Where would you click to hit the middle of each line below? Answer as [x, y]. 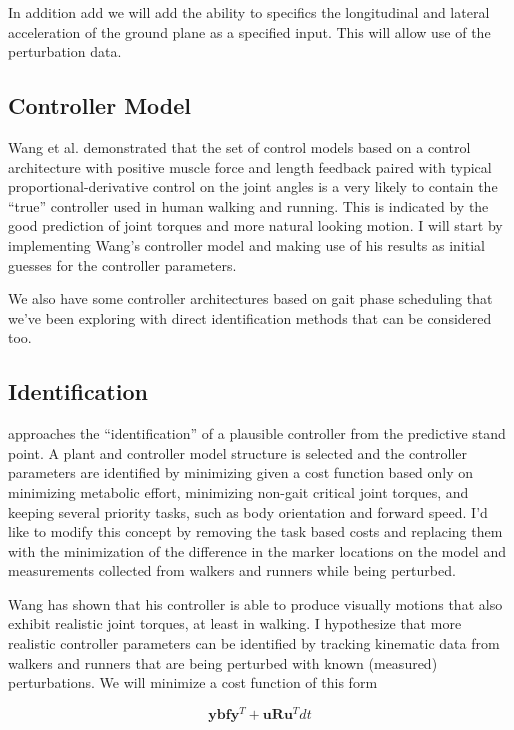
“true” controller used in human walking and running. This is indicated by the [248, 205]
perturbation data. [65, 51]
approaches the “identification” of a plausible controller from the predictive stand [257, 433]
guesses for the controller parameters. [122, 264]
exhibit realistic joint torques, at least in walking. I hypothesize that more [235, 623]
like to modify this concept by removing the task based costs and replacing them [255, 531]
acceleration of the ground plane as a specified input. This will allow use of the [249, 31]
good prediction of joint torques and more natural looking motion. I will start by [255, 225]
